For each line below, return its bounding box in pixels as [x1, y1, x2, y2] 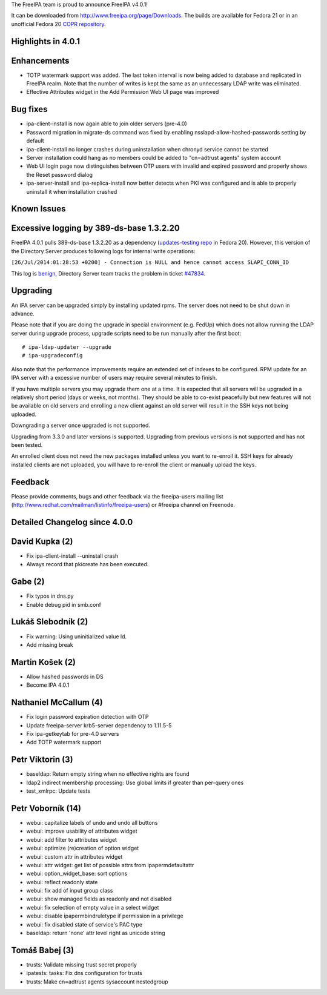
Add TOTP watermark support [26, 739, 102, 746]
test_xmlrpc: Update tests [26, 787, 91, 795]
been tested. [11, 441, 43, 448]
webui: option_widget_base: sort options [26, 870, 128, 878]
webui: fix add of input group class [26, 887, 113, 894]
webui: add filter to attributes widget [26, 836, 117, 843]
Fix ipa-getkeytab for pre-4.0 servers [26, 730, 119, 737]
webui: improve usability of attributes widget [26, 827, 137, 835]
